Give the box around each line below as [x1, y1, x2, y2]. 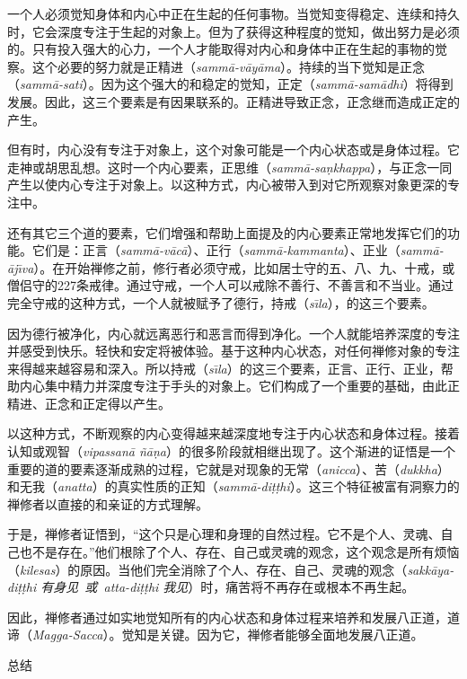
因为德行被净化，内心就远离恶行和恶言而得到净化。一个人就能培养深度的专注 [7, 323, 460, 342]
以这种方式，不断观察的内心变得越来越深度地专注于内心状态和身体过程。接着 [7, 424, 460, 443]
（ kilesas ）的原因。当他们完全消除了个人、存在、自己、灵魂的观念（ [7, 560, 408, 578]
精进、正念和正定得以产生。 [7, 393, 171, 412]
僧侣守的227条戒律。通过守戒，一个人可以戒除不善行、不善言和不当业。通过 [7, 276, 454, 295]
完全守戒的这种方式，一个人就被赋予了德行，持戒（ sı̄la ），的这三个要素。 [7, 293, 435, 312]
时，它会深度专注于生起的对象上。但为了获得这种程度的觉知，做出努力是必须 [7, 22, 460, 40]
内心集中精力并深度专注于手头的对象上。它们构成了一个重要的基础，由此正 [19, 376, 460, 395]
